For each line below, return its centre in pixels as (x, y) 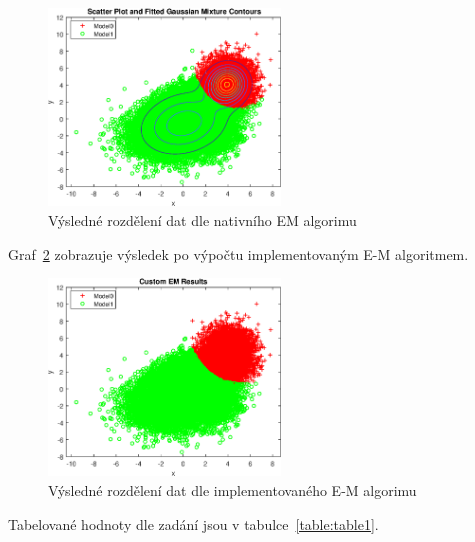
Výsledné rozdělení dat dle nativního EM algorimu (202, 219)
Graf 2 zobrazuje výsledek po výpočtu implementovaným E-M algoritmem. (238, 253)
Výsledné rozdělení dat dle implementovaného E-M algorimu (232, 490)
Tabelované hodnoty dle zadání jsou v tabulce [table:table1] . (193, 523)
